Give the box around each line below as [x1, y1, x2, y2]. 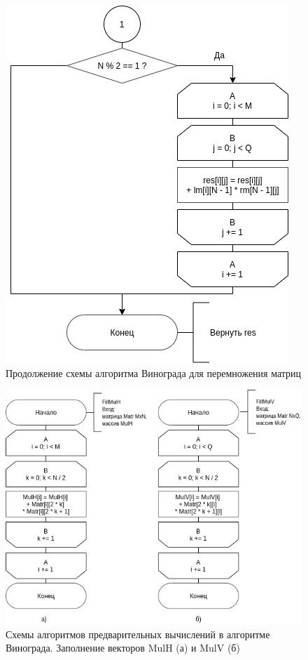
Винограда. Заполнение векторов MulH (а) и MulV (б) [6, 640, 240, 655]
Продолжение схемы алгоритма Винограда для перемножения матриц [6, 365, 302, 380]
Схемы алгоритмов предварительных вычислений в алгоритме [6, 626, 270, 641]
